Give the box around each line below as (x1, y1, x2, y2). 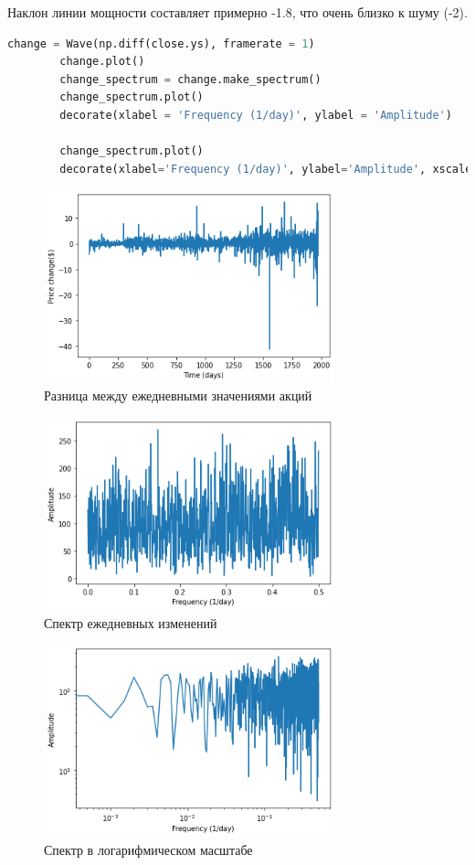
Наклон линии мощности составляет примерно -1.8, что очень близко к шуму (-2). (7, 3, 468, 21)
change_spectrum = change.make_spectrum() (59, 72, 322, 86)
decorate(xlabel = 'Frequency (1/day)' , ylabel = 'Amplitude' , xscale (59, 162, 472, 176)
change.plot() (59, 55, 145, 69)
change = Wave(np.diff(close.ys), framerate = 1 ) (7, 37, 315, 50)
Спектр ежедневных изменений (44, 613, 217, 632)
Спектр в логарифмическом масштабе (44, 839, 253, 859)
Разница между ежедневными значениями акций (44, 386, 312, 405)
